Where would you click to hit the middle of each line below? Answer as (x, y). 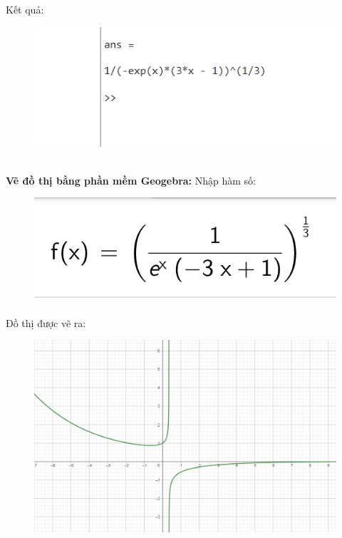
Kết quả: (25, 9)
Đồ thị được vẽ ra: (46, 322)
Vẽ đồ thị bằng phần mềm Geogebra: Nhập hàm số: (131, 180)
